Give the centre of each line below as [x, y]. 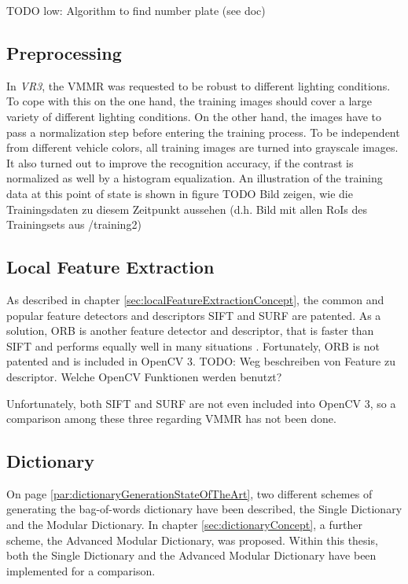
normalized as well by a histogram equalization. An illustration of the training [195, 178]
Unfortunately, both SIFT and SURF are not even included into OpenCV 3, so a [201, 403]
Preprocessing [64, 52]
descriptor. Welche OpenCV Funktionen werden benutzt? [144, 376]
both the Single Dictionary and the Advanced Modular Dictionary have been [191, 555]
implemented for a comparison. [81, 570]
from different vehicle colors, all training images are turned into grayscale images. [202, 147]
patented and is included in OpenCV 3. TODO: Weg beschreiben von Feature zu [201, 361]
